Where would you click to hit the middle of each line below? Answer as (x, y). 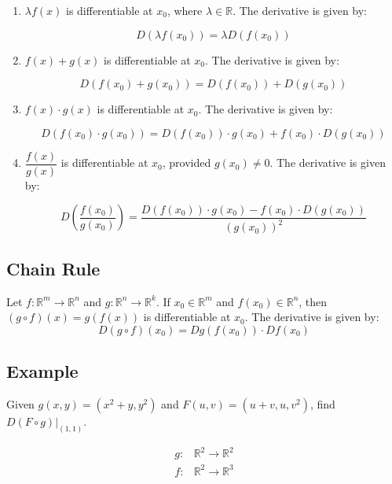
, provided (187, 163)
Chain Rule (53, 268)
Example (42, 371)
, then (313, 301)
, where (185, 10)
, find (322, 403)
